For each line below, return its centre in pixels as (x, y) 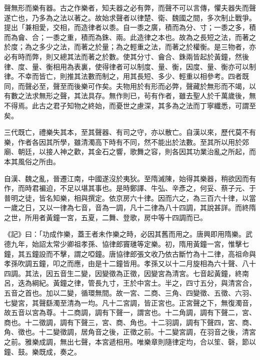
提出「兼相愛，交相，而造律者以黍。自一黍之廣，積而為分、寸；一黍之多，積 (130, 27)
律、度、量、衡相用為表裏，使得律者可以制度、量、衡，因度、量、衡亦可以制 (130, 66)
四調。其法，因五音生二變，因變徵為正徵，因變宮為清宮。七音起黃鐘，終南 (126, 273)
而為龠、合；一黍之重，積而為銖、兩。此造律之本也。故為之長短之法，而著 (126, 37)
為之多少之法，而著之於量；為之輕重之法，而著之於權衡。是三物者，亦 (140, 47)
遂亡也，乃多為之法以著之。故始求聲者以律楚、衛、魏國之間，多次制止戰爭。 (130, 17)
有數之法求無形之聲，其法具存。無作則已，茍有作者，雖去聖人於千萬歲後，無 (130, 96)
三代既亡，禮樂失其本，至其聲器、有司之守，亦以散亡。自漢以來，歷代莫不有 (130, 132)
